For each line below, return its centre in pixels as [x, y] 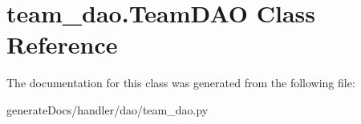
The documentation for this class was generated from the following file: [181, 83]
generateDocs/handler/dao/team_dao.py [107, 109]
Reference [62, 44]
